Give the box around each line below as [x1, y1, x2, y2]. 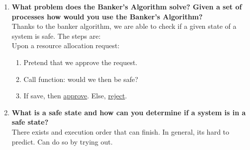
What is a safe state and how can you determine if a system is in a [11, 107, 246, 117]
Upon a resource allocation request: [11, 40, 120, 51]
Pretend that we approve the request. [23, 57, 138, 67]
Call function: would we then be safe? [23, 74, 138, 84]
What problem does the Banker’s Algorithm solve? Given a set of [11, 1, 242, 11]
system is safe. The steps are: [11, 30, 101, 41]
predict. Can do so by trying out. [11, 136, 113, 147]
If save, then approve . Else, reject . [23, 90, 127, 101]
